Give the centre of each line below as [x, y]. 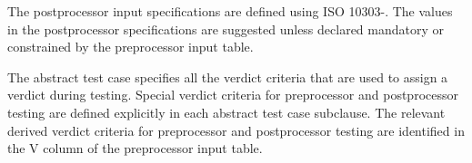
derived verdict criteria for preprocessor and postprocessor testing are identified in [236, 130]
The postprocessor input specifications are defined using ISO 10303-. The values [230, 11]
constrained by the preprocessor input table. [131, 47]
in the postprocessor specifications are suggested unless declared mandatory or [226, 29]
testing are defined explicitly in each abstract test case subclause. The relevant [226, 112]
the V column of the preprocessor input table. [135, 148]
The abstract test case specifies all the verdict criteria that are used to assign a [228, 77]
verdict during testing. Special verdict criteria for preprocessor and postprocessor [233, 95]
